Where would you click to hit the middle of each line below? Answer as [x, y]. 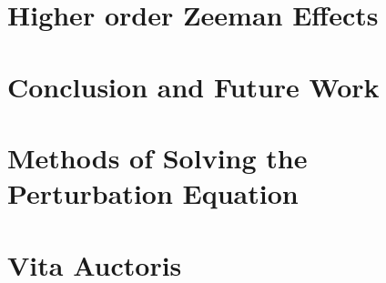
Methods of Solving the [157, 157]
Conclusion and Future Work [193, 86]
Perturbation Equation [153, 193]
